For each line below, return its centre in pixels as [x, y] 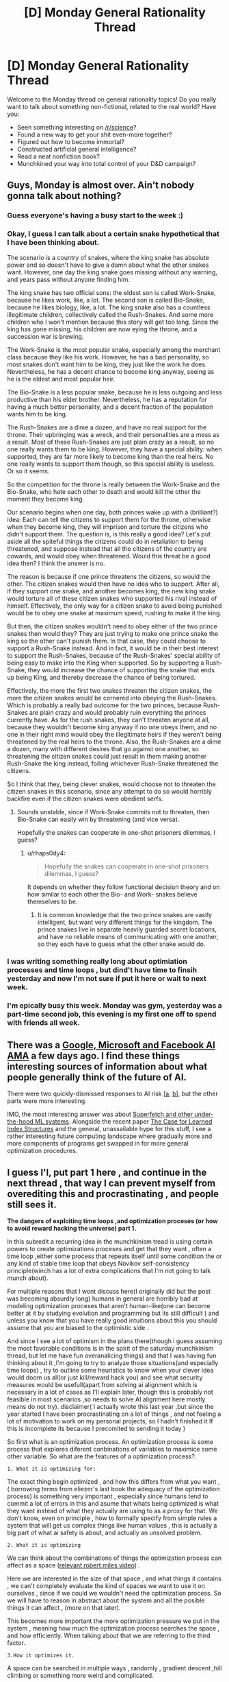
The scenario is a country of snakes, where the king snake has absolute [108, 257]
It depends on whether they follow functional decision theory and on [123, 887]
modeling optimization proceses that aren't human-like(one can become [109, 1306]
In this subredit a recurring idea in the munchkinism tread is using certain [110, 1242]
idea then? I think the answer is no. [56, 563]
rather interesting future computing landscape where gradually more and [110, 1136]
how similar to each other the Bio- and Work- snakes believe [112, 894]
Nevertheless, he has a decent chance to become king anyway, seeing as [111, 371]
